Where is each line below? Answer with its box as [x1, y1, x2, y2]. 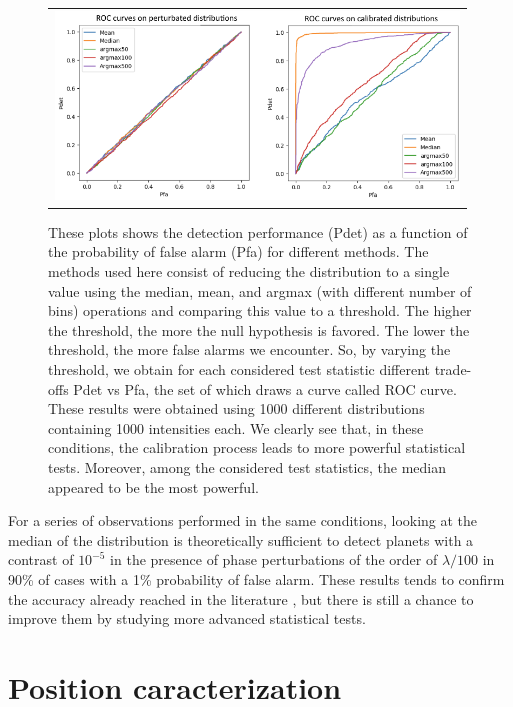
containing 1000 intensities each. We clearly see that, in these [48, 417, 424, 438]
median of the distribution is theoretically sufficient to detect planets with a [8, 529, 474, 550]
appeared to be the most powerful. [48, 476, 259, 497]
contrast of [8, 549, 74, 570]
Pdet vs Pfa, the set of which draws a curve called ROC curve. [73, 378, 457, 399]
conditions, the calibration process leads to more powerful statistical [48, 437, 466, 458]
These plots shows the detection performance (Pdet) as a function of [48, 221, 468, 242]
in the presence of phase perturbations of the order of [110, 549, 438, 570]
